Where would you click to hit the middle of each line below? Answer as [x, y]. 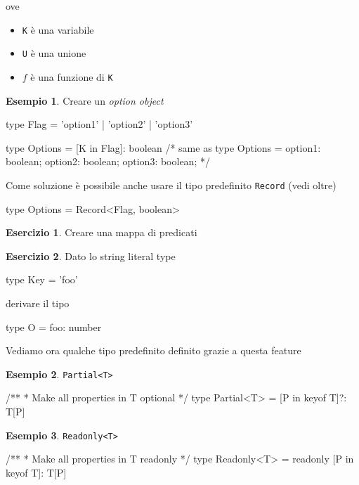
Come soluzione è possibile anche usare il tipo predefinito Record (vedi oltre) [171, 185]
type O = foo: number [54, 326]
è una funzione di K [72, 76]
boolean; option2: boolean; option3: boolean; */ [108, 161]
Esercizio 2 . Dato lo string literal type [91, 256]
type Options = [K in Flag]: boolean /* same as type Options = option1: [163, 147]
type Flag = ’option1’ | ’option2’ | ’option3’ [99, 124]
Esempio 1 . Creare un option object [85, 100]
